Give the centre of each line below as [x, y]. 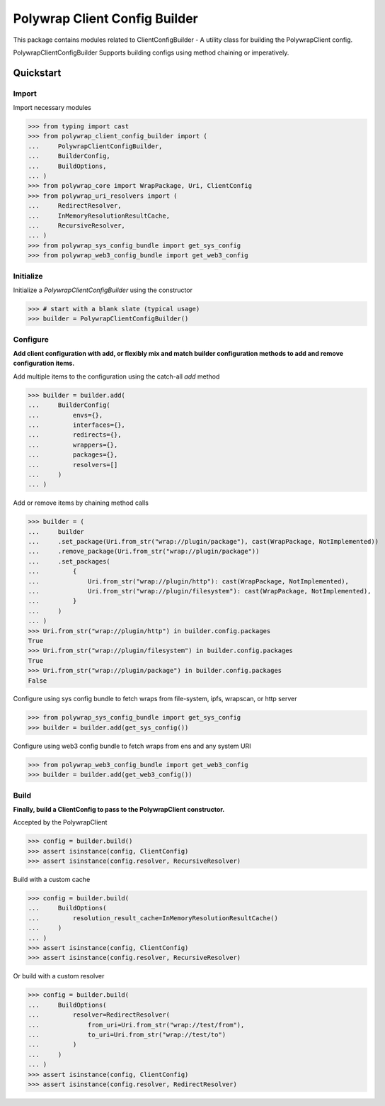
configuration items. [44, 363]
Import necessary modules [52, 108]
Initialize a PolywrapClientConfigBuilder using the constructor [103, 290]
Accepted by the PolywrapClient [60, 822]
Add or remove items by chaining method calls [81, 503]
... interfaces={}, [76, 425]
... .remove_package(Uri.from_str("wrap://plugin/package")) [144, 552]
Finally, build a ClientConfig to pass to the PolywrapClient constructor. [119, 809]
